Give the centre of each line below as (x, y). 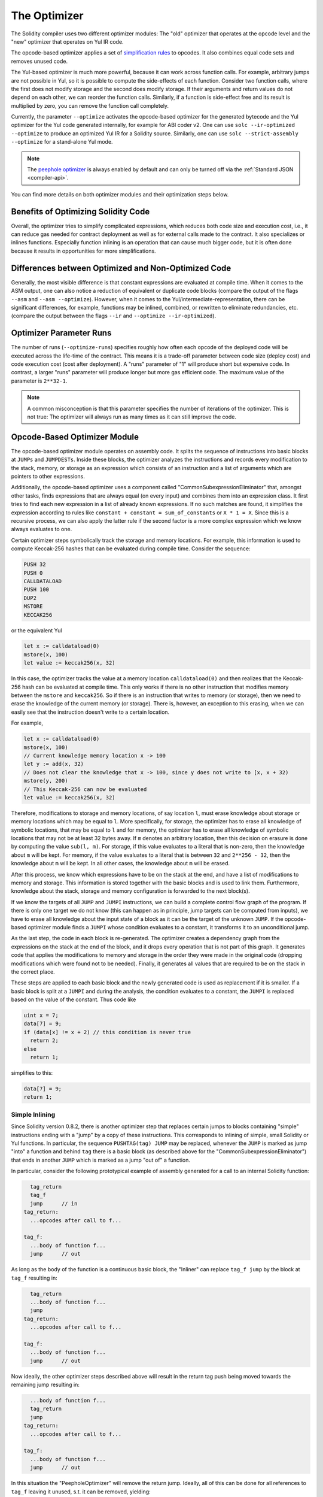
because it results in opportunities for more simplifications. (83, 251)
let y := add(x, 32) (54, 764)
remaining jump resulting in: (45, 1385)
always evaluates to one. (42, 529)
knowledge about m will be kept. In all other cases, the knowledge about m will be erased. (121, 863)
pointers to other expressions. (48, 477)
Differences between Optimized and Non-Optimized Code (121, 268)
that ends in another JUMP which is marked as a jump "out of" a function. (101, 1160)
